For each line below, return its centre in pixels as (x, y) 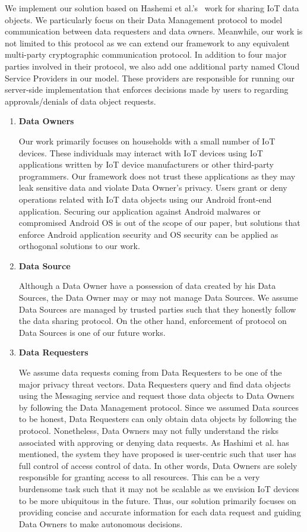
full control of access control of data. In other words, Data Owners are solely (158, 465)
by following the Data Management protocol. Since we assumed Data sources (159, 407)
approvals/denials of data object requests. (80, 101)
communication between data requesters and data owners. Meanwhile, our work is (154, 31)
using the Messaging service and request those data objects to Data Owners (156, 396)
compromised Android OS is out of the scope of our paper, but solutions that (159, 223)
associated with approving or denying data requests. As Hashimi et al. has (154, 442)
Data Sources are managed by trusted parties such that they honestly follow (157, 309)
